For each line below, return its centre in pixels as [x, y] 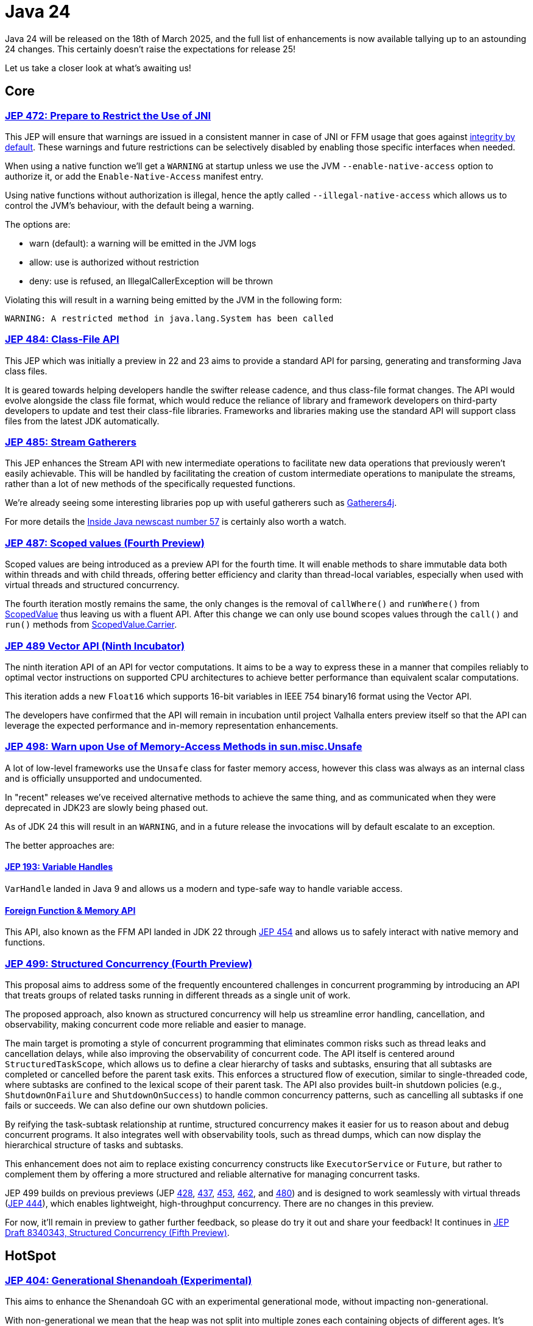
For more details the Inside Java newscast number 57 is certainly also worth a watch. [176, 522]
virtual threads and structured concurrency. [92, 585]
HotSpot [30, 1256]
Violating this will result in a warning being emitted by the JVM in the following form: [174, 300]
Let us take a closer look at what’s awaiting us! [98, 68]
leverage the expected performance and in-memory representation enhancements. [172, 725]
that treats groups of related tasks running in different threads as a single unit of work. [178, 995]
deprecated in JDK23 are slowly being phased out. [107, 807]
